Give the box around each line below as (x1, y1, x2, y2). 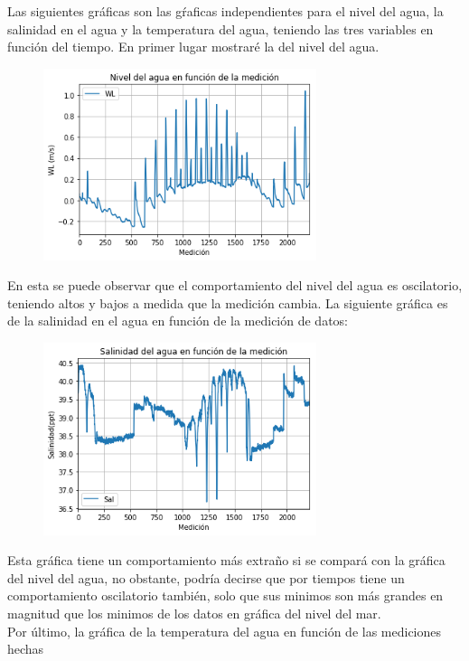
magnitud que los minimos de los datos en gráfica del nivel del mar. (7, 604, 381, 623)
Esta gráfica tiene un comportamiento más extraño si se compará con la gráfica (7, 551, 446, 570)
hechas (7, 639, 44, 658)
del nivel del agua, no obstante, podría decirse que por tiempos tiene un (7, 568, 405, 587)
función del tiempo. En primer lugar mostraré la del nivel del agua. (7, 37, 380, 56)
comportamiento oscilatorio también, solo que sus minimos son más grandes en (7, 586, 444, 605)
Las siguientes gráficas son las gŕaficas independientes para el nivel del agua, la (7, 2, 444, 20)
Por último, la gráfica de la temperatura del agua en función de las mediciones (7, 621, 442, 640)
